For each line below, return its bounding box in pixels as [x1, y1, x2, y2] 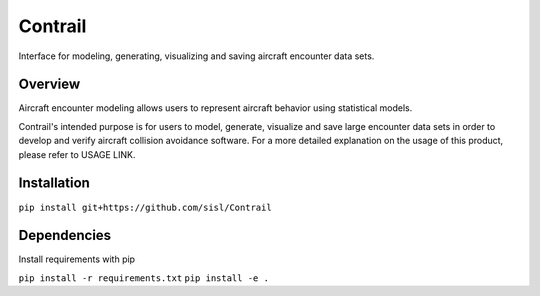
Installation [18, 175, 90, 192]
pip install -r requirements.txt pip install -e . [18, 272, 270, 284]
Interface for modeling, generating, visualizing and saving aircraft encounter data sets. [18, 50, 375, 62]
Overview [18, 76, 81, 93]
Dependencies [18, 227, 112, 244]
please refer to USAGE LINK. [18, 148, 136, 160]
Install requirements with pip [18, 253, 135, 265]
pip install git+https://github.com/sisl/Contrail [18, 201, 272, 213]
